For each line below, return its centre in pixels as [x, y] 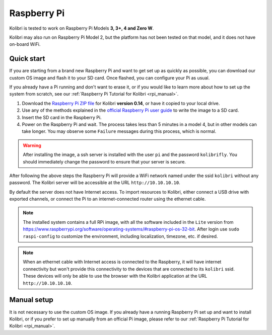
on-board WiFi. [25, 44]
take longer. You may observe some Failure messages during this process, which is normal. [119, 131]
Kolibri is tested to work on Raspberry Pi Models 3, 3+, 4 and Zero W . [81, 28]
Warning [32, 145]
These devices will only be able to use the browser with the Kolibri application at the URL [115, 276]
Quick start [27, 59]
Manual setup [31, 300]
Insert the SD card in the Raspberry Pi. [62, 117]
